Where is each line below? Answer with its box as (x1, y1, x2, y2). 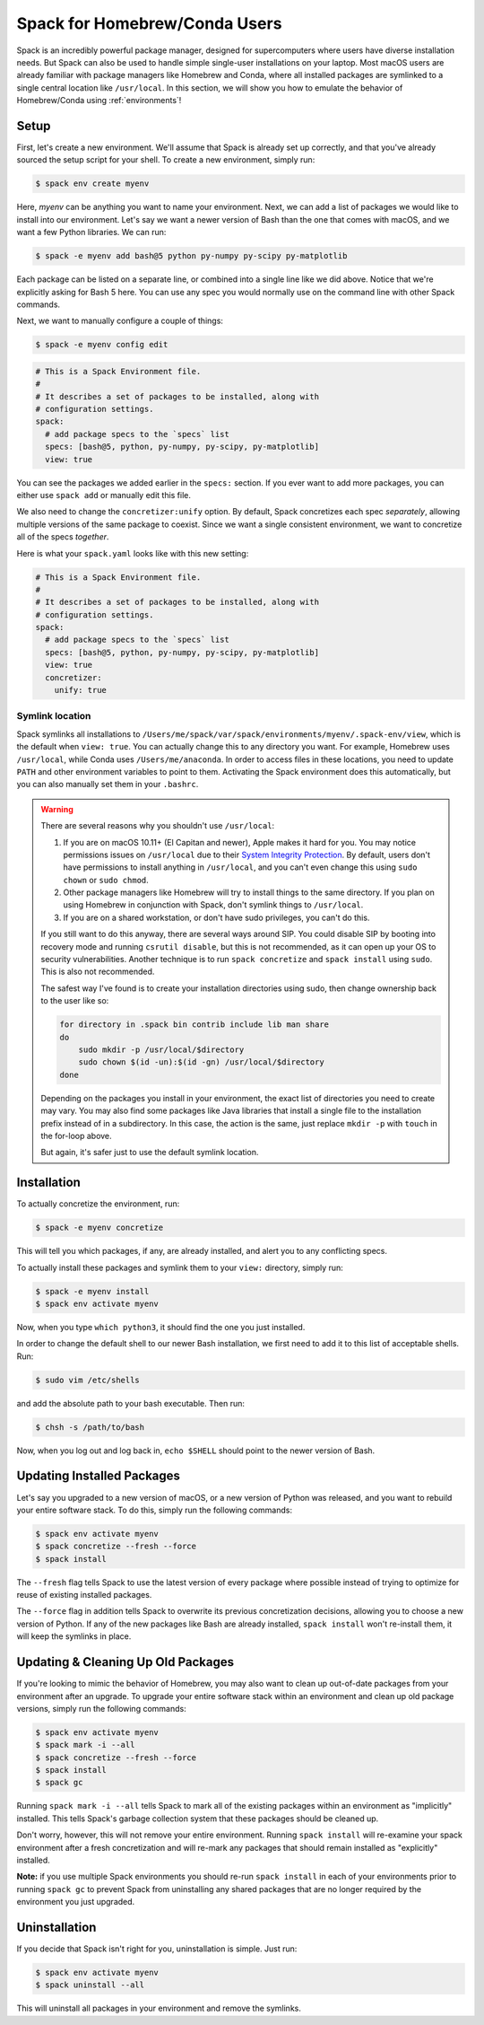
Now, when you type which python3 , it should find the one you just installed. (16, 1321, 306, 1332)
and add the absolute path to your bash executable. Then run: (16, 1398, 246, 1408)
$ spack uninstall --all (35, 1980, 145, 1990)
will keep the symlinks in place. (16, 1631, 132, 1642)
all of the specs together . (16, 531, 109, 542)
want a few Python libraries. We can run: (16, 227, 167, 238)
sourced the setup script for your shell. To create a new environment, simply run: (16, 154, 315, 165)
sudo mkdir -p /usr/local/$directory (78, 1044, 245, 1055)
